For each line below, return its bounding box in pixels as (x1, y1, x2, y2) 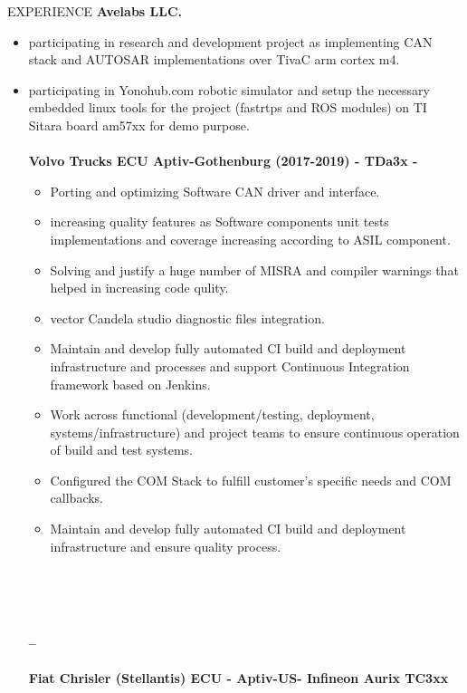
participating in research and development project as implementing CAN (28, 32, 433, 51)
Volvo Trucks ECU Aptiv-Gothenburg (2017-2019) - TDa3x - (28, 151, 418, 170)
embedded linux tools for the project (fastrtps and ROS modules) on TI (28, 98, 427, 117)
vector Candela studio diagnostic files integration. (50, 308, 325, 327)
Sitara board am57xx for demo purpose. (28, 115, 250, 134)
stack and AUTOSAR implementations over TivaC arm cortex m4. (28, 50, 400, 69)
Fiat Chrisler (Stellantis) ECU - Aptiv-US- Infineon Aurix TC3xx (28, 669, 449, 688)
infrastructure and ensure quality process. (50, 536, 281, 555)
